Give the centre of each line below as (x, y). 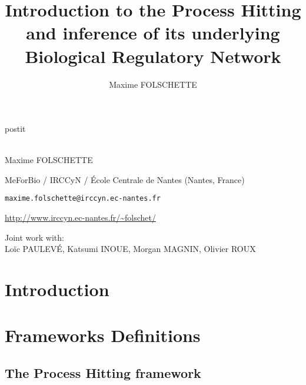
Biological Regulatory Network (153, 56)
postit (15, 129)
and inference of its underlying (153, 33)
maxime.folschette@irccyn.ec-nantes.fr (83, 199)
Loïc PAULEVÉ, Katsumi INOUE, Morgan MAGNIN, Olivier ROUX (130, 249)
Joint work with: (34, 237)
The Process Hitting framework (103, 373)
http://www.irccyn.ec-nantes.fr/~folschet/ (80, 218)
